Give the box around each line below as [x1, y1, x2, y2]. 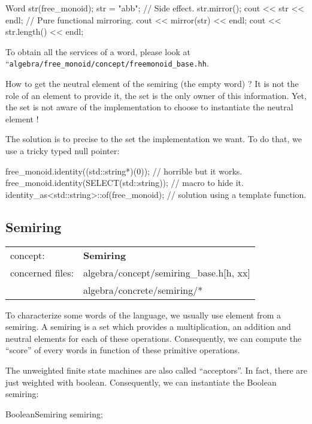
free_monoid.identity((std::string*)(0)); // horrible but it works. [5, 164, 243, 177]
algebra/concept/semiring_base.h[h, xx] [83, 265, 250, 279]
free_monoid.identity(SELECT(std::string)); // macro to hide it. [5, 176, 244, 189]
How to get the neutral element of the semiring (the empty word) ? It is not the [5, 77, 299, 90]
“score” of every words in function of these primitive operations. [5, 344, 240, 356]
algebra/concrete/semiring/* [83, 282, 203, 297]
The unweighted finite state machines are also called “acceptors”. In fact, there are [5, 363, 307, 376]
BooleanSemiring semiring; [5, 407, 103, 420]
